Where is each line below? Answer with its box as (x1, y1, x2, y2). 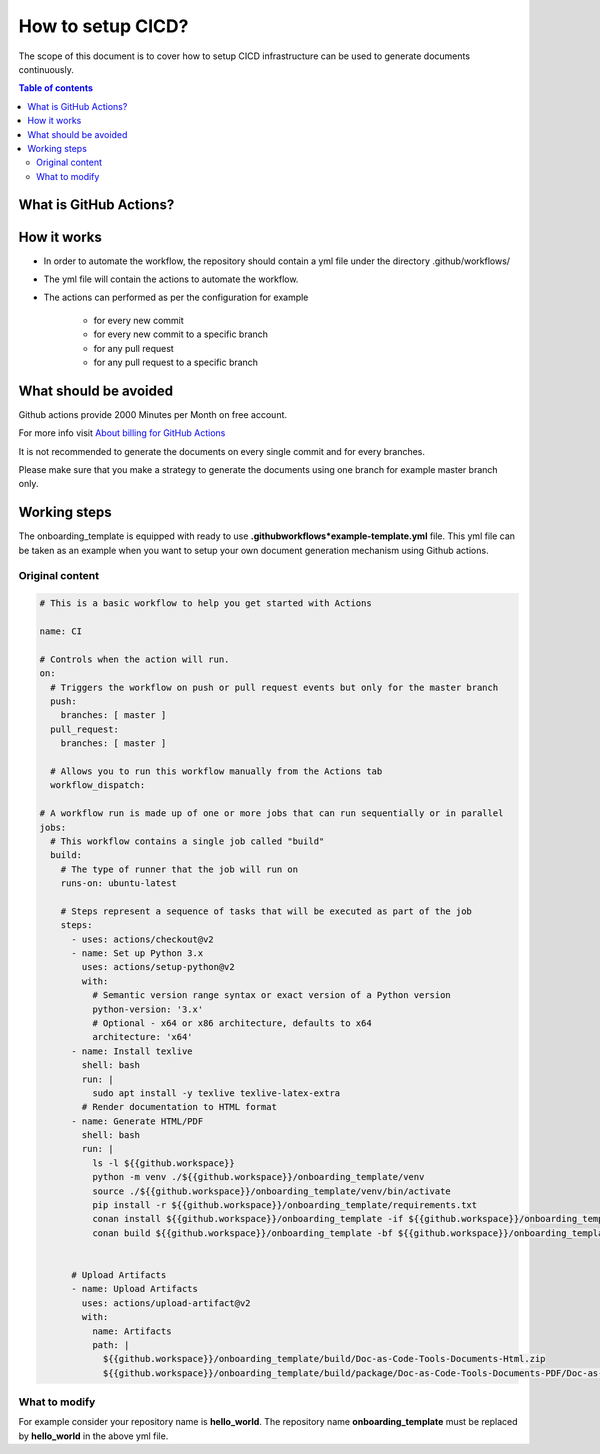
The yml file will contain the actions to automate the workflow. (43, 273, 299, 285)
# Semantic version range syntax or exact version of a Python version (91, 990, 452, 1001)
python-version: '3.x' (91, 1003, 204, 1015)
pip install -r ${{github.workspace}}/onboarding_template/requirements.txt (91, 1200, 478, 1211)
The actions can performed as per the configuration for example (43, 291, 309, 304)
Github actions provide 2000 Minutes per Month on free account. (18, 408, 288, 420)
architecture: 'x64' (91, 1031, 194, 1043)
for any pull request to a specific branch (93, 356, 259, 368)
